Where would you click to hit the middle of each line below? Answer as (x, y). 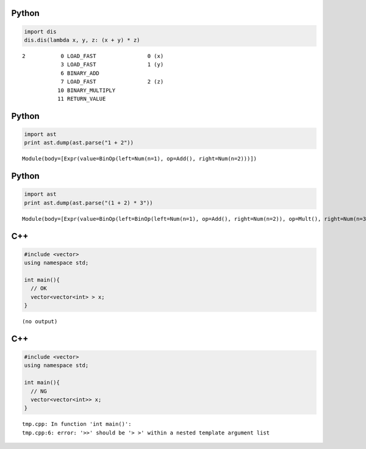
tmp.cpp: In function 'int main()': (77, 424)
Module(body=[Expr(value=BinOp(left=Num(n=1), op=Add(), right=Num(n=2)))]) (140, 159)
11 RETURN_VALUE (81, 99)
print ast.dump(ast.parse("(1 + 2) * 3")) (88, 203)
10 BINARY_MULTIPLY (86, 90)
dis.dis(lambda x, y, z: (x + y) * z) (82, 40)
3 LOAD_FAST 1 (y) (112, 65)
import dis (40, 31)
